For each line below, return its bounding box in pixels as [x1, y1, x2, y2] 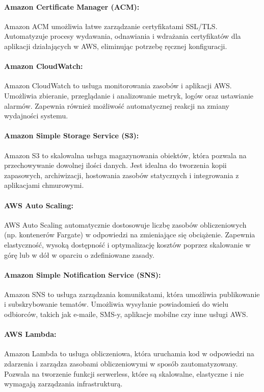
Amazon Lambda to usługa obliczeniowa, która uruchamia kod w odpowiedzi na [4, 348, 254, 359]
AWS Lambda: [4, 329, 57, 339]
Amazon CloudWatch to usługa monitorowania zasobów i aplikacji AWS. [4, 80, 232, 91]
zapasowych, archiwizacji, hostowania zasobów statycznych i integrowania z [4, 169, 239, 180]
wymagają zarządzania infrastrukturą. [4, 378, 123, 389]
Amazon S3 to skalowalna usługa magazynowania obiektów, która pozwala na [4, 150, 247, 160]
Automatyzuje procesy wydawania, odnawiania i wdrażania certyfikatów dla [4, 31, 241, 41]
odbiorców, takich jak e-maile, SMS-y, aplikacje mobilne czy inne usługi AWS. [4, 309, 248, 320]
